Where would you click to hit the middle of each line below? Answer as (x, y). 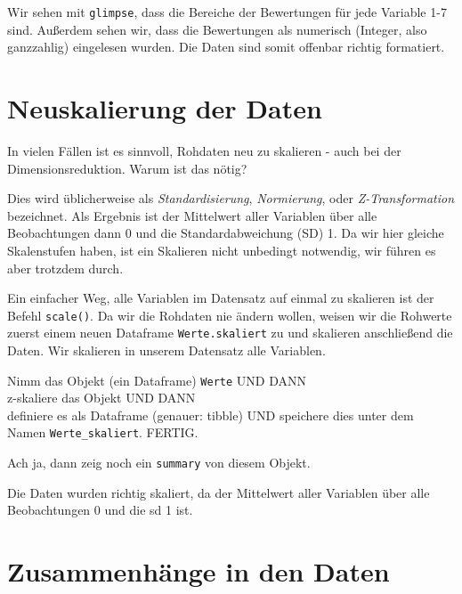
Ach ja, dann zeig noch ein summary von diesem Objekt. (159, 463)
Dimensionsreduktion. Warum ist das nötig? (127, 168)
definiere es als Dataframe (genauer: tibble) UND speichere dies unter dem (211, 415)
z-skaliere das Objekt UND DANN (101, 398)
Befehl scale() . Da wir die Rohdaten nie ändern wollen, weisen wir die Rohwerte (230, 315)
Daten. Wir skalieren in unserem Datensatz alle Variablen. (166, 350)
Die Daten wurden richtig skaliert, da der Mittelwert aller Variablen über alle (219, 492)
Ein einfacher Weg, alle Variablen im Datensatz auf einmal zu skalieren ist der (221, 298)
